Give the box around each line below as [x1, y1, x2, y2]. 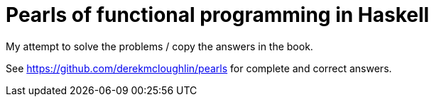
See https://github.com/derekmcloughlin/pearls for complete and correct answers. [6, 62, 392, 74]
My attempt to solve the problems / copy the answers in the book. [6, 40, 313, 52]
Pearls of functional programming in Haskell [6, 3, 430, 27]
